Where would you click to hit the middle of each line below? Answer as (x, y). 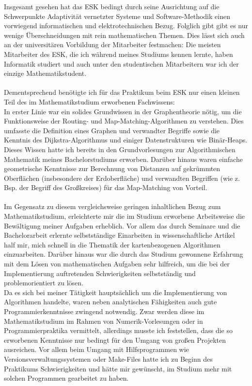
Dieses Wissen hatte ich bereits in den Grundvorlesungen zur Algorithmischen (120, 149)
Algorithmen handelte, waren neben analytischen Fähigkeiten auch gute (110, 302)
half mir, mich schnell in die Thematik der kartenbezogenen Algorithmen (112, 244)
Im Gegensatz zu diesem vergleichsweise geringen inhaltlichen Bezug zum (112, 206)
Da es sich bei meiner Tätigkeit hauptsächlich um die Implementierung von (116, 292)
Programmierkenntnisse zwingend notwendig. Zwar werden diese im (104, 311)
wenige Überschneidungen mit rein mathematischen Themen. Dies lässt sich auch (124, 35)
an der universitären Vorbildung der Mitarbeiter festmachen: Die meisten (112, 44)
